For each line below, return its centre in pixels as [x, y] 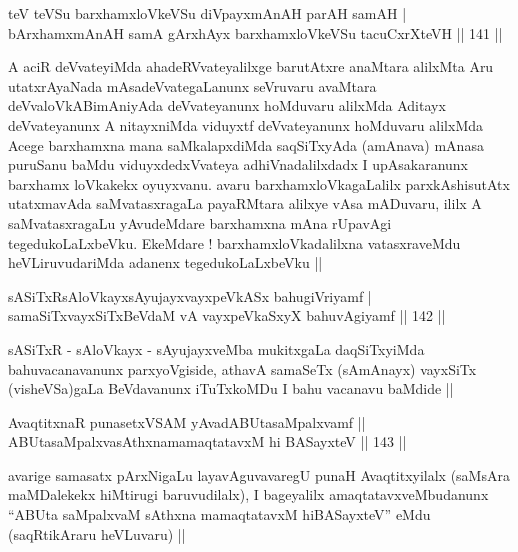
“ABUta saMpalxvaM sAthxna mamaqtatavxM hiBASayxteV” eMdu [219, 514]
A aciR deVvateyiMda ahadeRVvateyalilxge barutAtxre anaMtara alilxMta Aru [251, 66]
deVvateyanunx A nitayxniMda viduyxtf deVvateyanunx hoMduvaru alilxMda [246, 124]
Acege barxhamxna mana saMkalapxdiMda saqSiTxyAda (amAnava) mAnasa [246, 144]
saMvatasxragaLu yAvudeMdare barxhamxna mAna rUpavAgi [200, 222]
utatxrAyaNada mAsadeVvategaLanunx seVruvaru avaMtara [192, 85]
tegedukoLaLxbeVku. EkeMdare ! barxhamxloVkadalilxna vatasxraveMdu [234, 242]
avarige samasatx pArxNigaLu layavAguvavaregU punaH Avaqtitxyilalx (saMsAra [259, 474]
